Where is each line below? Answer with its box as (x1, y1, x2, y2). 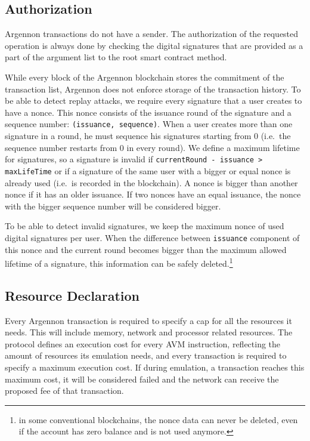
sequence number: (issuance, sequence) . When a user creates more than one (5, 118, 293, 130)
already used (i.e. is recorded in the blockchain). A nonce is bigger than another (5, 176, 298, 189)
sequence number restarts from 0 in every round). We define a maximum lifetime (5, 141, 300, 153)
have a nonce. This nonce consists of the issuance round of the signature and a (5, 106, 292, 118)
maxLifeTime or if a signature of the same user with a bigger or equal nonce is (5, 164, 291, 177)
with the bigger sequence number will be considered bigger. (5, 199, 221, 212)
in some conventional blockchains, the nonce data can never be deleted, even (18, 413, 298, 425)
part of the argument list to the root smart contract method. (5, 51, 227, 63)
